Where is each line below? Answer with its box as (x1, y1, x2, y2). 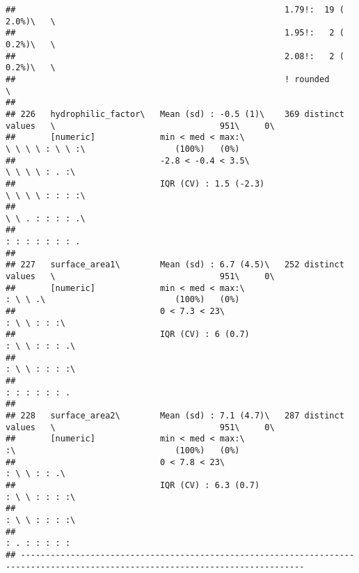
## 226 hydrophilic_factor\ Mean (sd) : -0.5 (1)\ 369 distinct (6, 109, 344, 119)
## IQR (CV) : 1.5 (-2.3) (6, 178, 265, 189)
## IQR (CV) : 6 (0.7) (6, 329, 250, 340)
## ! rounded (6, 74, 330, 84)
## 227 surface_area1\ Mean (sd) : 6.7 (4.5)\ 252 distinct (6, 260, 344, 270)
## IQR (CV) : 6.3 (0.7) (6, 480, 260, 490)
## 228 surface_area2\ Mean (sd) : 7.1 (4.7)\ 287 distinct (6, 410, 344, 421)
